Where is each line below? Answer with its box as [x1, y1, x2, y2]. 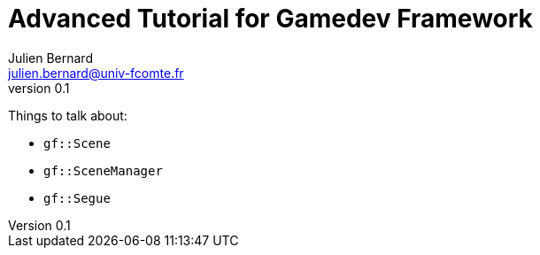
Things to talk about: [8, 107, 127, 123]
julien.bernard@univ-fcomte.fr [8, 65, 184, 81]
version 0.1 [8, 80, 70, 96]
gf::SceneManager [43, 163, 163, 178]
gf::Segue [43, 190, 111, 205]
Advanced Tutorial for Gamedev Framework [8, 4, 533, 34]
